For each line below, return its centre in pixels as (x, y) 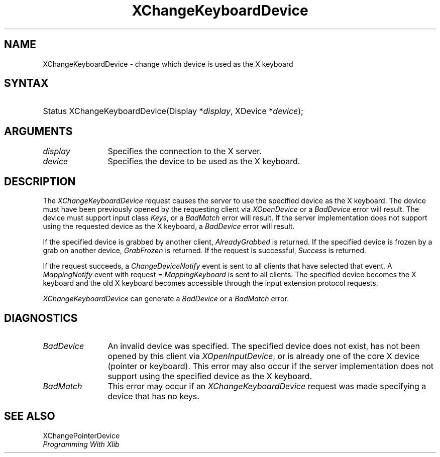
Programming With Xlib (81, 444)
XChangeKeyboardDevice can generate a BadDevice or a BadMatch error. (166, 299)
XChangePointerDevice (81, 435)
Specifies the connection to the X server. (185, 151)
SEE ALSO (30, 416)
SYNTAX (26, 83)
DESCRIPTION (40, 181)
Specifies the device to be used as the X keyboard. (204, 161)
